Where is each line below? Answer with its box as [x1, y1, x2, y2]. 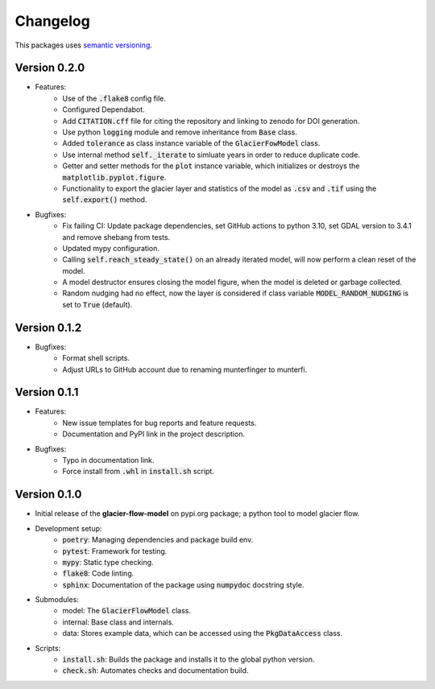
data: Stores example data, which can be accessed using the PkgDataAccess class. [62, 629, 342, 638]
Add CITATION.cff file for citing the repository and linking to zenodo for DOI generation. [62, 116, 360, 126]
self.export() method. [62, 195, 147, 204]
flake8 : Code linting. [62, 568, 135, 579]
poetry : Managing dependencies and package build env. [62, 535, 254, 545]
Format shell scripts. [62, 353, 130, 363]
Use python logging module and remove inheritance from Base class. [62, 127, 297, 137]
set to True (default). [62, 299, 133, 309]
